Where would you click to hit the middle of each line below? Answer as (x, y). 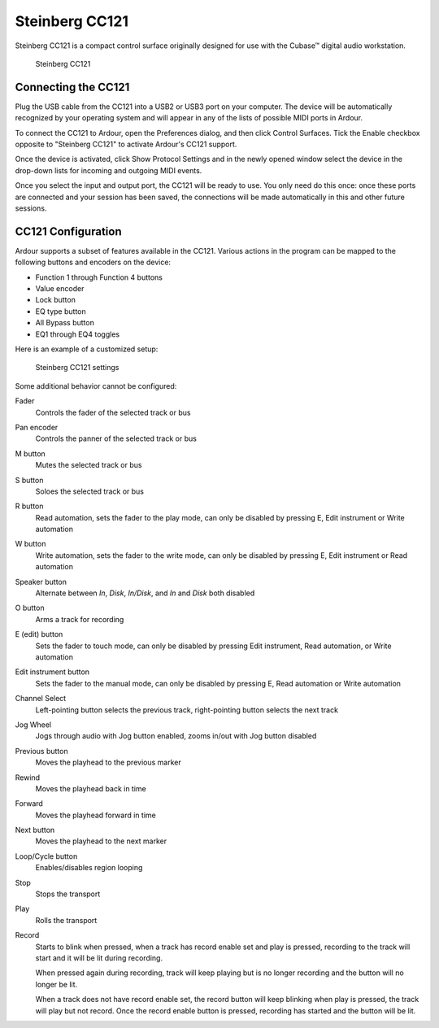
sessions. (31, 208)
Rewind (28, 778)
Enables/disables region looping (89, 868)
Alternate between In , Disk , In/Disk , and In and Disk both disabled (145, 593)
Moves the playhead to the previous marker (109, 762)
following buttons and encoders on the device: (93, 262)
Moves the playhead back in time (91, 788)
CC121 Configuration (68, 231)
